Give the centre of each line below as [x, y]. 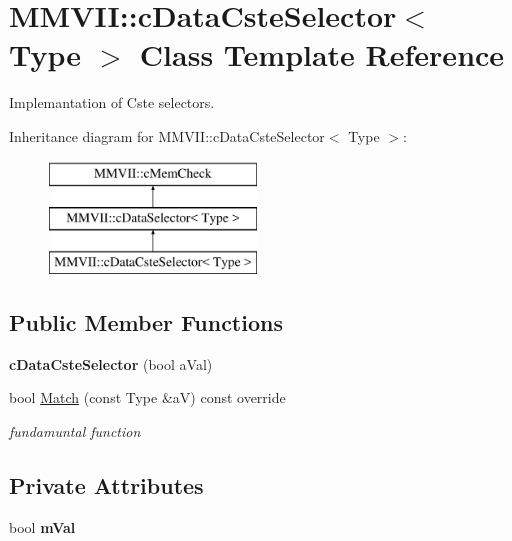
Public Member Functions [146, 321]
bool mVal [42, 526]
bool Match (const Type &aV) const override [147, 397]
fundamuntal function [75, 430]
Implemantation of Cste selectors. [112, 102]
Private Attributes [106, 484]
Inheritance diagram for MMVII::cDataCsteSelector [167, 135]
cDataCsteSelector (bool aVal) [111, 363]
